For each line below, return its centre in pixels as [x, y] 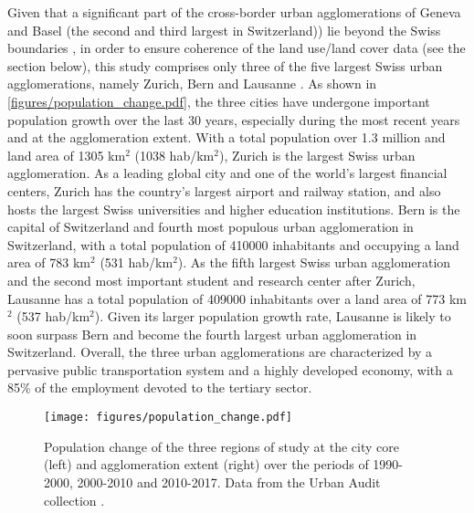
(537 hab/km [53, 316]
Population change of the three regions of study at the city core [221, 446]
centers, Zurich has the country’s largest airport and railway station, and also [224, 190]
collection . [74, 500]
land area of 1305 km [67, 155]
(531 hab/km [137, 262]
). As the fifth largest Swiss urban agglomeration [314, 262]
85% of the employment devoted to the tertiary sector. [160, 387]
